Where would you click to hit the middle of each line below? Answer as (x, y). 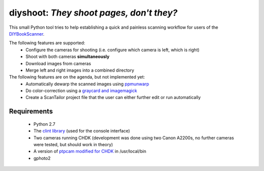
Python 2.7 (44, 124)
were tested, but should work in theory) (73, 145)
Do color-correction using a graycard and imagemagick (81, 91)
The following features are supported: (47, 43)
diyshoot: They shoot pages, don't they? (93, 13)
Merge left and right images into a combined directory (80, 70)
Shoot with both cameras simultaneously (67, 57)
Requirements (31, 111)
